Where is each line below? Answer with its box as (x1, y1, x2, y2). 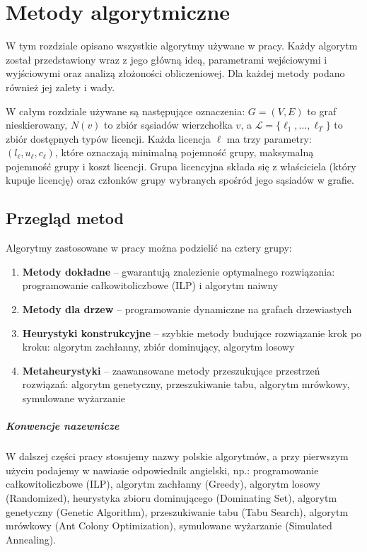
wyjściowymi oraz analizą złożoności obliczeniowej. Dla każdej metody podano (6, 66, 345, 81)
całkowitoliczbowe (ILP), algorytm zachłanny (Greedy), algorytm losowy (6, 476, 321, 491)
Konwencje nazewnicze (6, 418, 120, 433)
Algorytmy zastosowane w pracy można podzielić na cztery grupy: (6, 240, 292, 255)
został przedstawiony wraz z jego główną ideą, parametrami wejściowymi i (6, 52, 327, 66)
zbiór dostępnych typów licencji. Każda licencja (6, 131, 211, 146)
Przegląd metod (6, 207, 124, 229)
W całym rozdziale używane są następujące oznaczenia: (6, 103, 245, 118)
